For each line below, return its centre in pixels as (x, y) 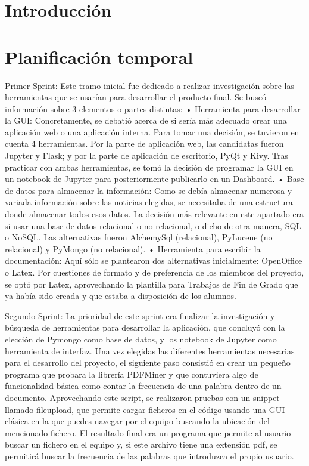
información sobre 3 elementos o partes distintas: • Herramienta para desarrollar (153, 108)
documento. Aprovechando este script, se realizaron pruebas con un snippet (142, 397)
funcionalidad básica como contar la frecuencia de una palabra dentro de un (143, 386)
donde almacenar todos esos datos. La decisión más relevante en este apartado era (154, 214)
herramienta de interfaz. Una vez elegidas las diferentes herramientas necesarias (150, 351)
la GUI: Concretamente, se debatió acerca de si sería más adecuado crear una (146, 120)
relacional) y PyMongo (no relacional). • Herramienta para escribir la (133, 249)
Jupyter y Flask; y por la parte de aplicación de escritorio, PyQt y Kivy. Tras (146, 155)
